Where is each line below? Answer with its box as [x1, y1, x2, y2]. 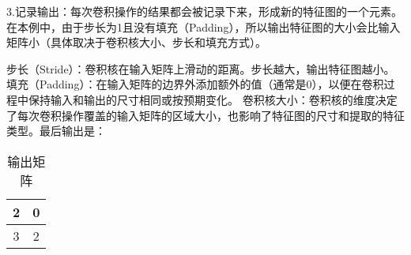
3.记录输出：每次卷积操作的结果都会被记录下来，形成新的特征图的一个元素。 [6, 3, 402, 19]
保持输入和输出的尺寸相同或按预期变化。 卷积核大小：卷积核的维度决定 [28, 91, 398, 107]
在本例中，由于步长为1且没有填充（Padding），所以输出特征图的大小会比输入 [6, 18, 401, 35]
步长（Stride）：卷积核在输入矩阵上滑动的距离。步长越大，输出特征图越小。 [6, 60, 395, 77]
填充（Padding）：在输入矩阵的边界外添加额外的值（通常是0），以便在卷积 [6, 76, 384, 92]
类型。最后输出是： [6, 122, 106, 139]
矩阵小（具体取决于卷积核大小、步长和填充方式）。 [6, 34, 266, 51]
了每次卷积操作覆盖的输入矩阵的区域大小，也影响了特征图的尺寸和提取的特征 [6, 107, 405, 123]
